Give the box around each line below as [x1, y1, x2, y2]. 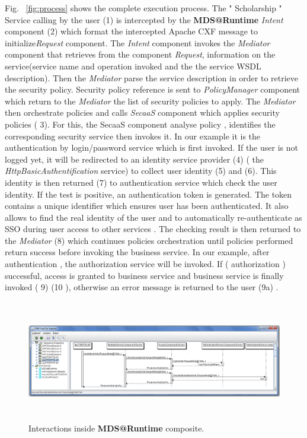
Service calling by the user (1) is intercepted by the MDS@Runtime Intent [5, 13, 283, 26]
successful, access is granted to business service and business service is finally [5, 269, 284, 281]
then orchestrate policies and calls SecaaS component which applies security [5, 106, 280, 119]
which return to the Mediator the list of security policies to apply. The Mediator [5, 94, 296, 107]
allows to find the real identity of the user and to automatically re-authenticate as [5, 211, 302, 223]
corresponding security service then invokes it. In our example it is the [5, 129, 261, 142]
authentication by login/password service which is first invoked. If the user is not [5, 141, 298, 154]
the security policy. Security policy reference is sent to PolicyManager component [5, 83, 300, 96]
